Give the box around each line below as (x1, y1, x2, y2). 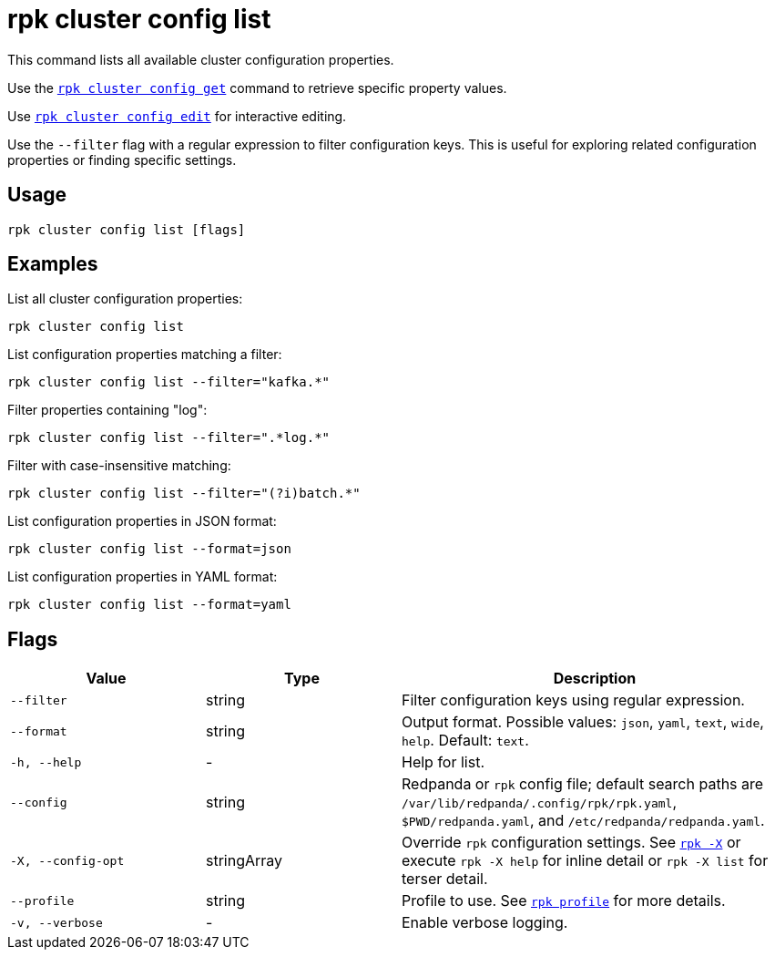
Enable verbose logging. (402, 913, 568, 932)
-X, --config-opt (10, 853, 125, 868)
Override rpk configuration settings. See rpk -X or (402, 833, 741, 852)
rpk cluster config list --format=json (7, 541, 291, 557)
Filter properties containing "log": (7, 402, 208, 418)
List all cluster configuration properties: (7, 291, 243, 307)
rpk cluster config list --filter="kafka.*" (7, 375, 331, 390)
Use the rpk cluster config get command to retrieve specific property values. (7, 79, 507, 96)
